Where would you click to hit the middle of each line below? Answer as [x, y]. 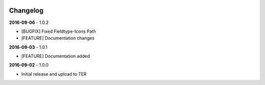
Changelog [26, 11]
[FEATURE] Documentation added [56, 56]
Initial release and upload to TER [54, 74]
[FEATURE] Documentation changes [58, 38]
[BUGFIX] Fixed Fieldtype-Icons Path [59, 31]
